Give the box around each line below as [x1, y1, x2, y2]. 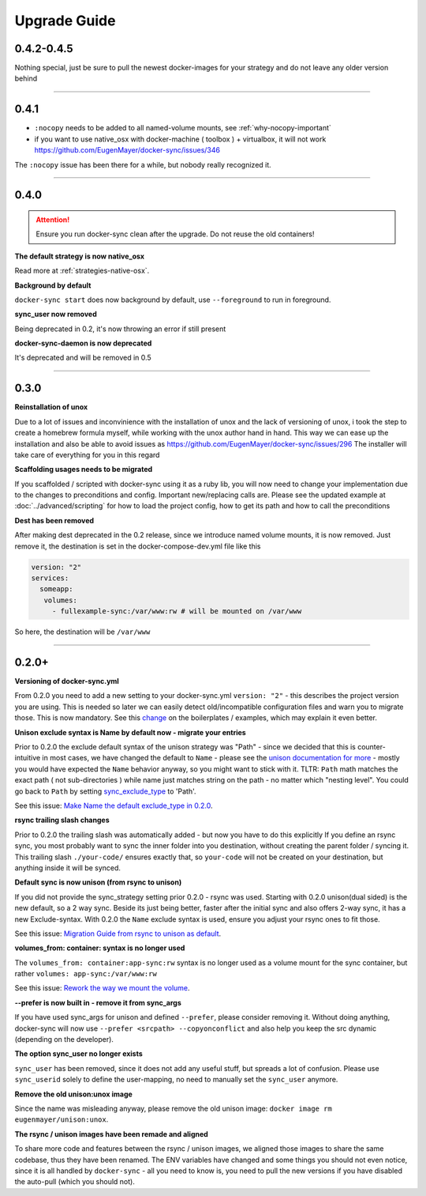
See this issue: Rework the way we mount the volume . [14, 983, 190, 993]
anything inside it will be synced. [14, 862, 121, 873]
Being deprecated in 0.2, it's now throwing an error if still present [14, 324, 226, 334]
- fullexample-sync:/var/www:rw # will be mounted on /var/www [51, 607, 302, 616]
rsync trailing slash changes [14, 815, 110, 825]
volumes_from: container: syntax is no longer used [14, 943, 185, 953]
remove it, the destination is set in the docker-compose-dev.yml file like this [14, 541, 261, 551]
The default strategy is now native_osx [14, 251, 145, 261]
